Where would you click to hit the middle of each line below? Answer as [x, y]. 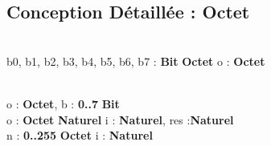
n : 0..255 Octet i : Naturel [80, 135]
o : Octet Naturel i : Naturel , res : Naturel [120, 119]
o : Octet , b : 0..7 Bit [63, 103]
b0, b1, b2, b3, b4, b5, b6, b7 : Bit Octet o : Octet [136, 61]
